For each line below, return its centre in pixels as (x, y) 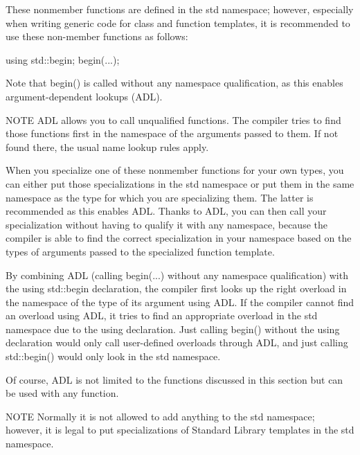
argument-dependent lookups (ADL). (84, 96)
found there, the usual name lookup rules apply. (107, 146)
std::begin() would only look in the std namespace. (113, 356)
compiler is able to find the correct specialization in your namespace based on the (179, 238)
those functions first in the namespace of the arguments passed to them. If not (172, 133)
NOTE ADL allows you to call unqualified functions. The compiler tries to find (173, 119)
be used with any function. (62, 393)
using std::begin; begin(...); (63, 59)
